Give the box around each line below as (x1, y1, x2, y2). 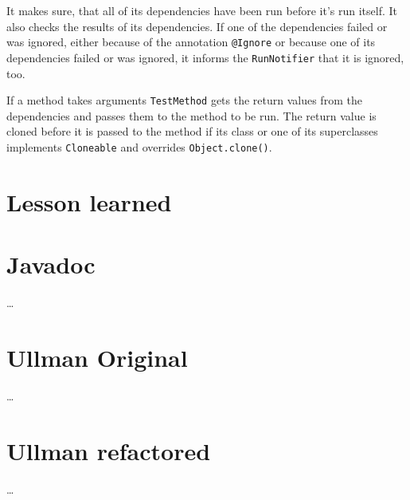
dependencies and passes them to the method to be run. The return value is (6, 107, 377, 124)
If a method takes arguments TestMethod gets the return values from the (6, 92, 362, 108)
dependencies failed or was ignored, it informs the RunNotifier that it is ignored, (6, 49, 404, 65)
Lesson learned (6, 185, 172, 218)
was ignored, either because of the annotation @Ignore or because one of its (6, 33, 376, 50)
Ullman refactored (6, 434, 211, 467)
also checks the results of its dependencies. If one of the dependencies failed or (6, 18, 388, 34)
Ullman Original (6, 341, 188, 373)
